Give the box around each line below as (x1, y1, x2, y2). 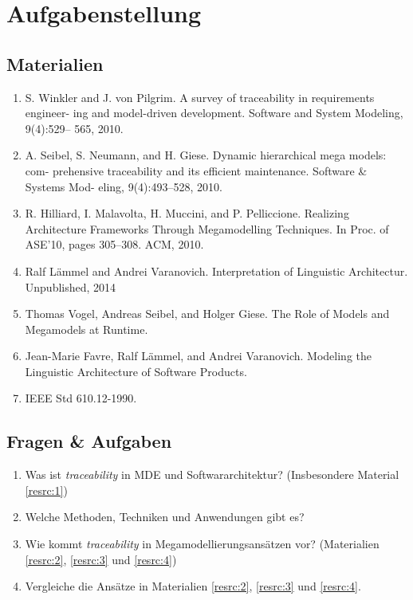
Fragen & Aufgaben (6, 429, 172, 453)
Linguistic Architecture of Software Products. (25, 363, 247, 379)
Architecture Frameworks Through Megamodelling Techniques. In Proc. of (25, 220, 389, 237)
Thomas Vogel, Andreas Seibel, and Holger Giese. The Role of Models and (25, 305, 390, 322)
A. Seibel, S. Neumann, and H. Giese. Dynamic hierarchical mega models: (25, 147, 387, 163)
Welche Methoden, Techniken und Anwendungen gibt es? (25, 508, 305, 525)
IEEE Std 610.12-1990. (25, 390, 137, 406)
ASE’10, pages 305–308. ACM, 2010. (25, 236, 204, 253)
